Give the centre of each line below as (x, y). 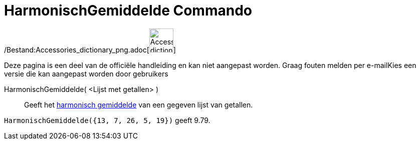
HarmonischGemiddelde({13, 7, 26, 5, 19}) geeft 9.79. (107, 120)
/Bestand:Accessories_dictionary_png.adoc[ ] (90, 49)
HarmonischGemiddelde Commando (128, 10)
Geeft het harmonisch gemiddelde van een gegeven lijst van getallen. (139, 104)
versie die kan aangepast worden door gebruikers (86, 73)
